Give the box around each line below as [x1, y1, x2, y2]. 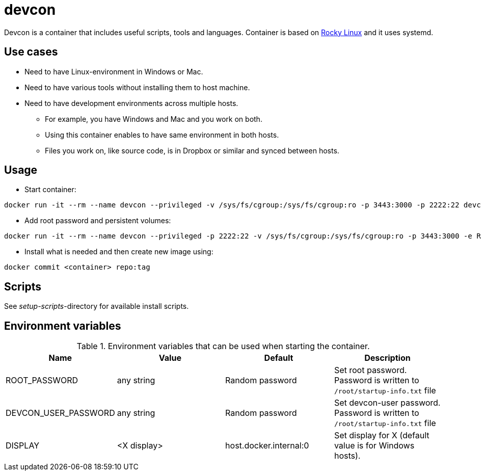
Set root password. [334, 365, 407, 376]
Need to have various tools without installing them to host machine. [24, 83, 250, 92]
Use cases [4, 45, 58, 59]
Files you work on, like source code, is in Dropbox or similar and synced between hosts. [45, 146, 339, 155]
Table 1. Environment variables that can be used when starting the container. [76, 341, 370, 352]
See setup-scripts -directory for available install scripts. [4, 302, 189, 311]
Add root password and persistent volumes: [24, 216, 171, 225]
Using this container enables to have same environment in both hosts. [45, 130, 279, 139]
